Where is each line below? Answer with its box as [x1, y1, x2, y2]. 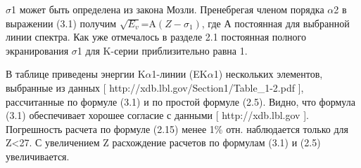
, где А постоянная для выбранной [201, 15, 350, 30]
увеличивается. [6, 148, 70, 163]
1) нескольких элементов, [213, 66, 323, 81]
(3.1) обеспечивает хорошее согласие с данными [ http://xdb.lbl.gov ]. [6, 108, 309, 122]
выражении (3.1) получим [6, 15, 117, 30]
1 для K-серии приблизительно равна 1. [77, 43, 248, 57]
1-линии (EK [151, 66, 208, 81]
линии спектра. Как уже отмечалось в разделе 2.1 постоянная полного [6, 29, 307, 44]
